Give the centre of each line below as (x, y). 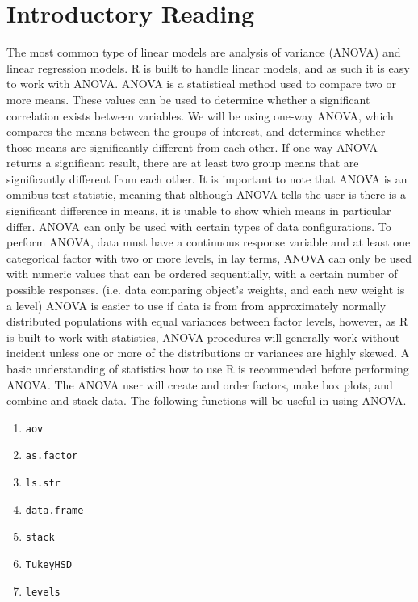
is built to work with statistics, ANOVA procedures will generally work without (203, 337)
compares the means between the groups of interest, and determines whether (196, 131)
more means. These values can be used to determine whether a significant (188, 99)
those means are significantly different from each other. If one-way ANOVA (192, 147)
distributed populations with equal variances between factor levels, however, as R (207, 321)
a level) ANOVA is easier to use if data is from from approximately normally (196, 305)
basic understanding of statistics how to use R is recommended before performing (208, 368)
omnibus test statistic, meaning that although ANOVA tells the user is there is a (206, 194)
